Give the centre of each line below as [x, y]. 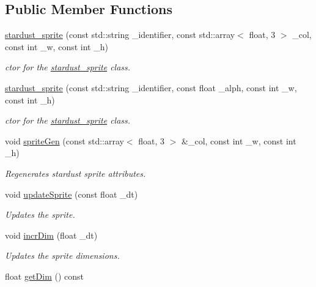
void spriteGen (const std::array [64, 140]
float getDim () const [45, 276]
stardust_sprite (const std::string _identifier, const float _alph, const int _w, [151, 87]
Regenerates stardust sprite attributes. [75, 173]
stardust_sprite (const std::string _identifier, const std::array [120, 35]
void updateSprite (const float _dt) [72, 194]
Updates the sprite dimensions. [62, 255]
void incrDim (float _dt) [51, 235]
